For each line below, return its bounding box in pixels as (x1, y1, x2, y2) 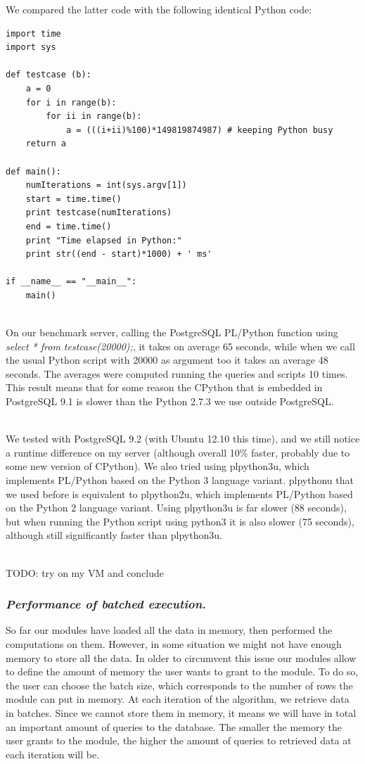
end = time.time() (25, 221, 112, 231)
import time (6, 28, 61, 39)
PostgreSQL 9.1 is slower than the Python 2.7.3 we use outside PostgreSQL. (6, 394, 334, 409)
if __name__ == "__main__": (6, 276, 137, 287)
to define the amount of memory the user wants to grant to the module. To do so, (6, 664, 359, 679)
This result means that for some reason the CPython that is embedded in (6, 380, 323, 395)
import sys (6, 42, 56, 53)
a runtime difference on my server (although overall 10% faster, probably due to (6, 445, 350, 459)
